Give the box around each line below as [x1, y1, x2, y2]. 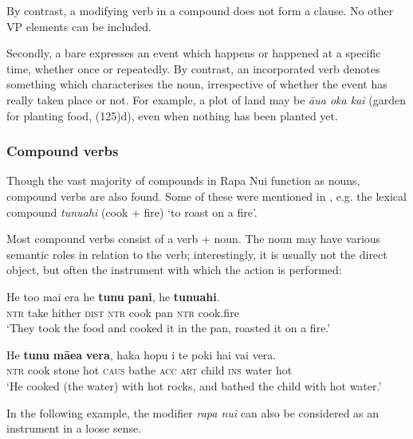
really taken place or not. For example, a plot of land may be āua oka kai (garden [6, 91, 406, 108]
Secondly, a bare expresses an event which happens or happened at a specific [6, 45, 381, 61]
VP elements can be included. [6, 18, 151, 34]
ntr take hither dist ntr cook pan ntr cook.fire [6, 304, 239, 320]
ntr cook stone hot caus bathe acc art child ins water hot [6, 362, 293, 378]
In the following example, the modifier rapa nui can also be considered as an [6, 404, 380, 421]
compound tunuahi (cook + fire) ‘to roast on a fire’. [6, 203, 258, 220]
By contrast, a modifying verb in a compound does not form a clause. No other [6, 2, 394, 18]
